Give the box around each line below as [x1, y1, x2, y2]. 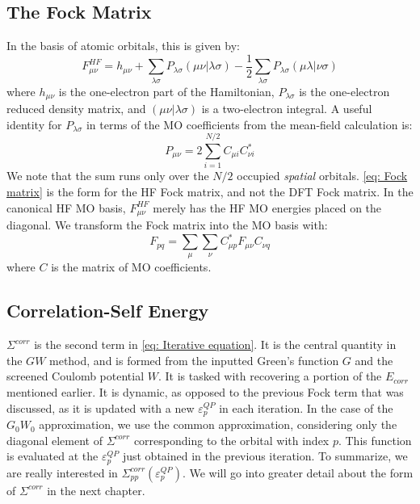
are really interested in [6, 464, 118, 481]
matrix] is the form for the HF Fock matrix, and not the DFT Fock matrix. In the [6, 183, 414, 199]
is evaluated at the [6, 447, 99, 464]
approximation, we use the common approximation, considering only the [39, 416, 397, 433]
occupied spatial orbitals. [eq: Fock [237, 167, 408, 184]
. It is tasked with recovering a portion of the [157, 367, 382, 384]
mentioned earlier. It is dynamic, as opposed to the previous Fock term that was [6, 384, 404, 401]
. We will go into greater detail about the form [182, 464, 414, 481]
